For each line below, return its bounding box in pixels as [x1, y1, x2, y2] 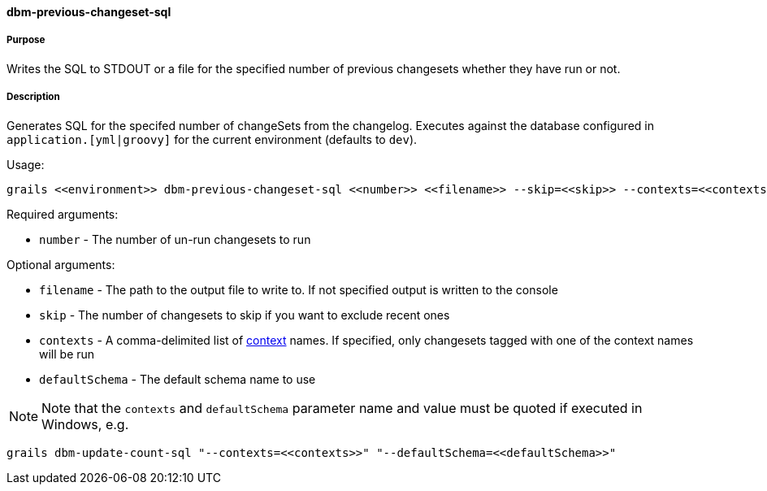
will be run [39, 346, 95, 361]
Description [6, 91, 60, 103]
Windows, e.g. [41, 415, 129, 432]
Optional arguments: [6, 257, 115, 272]
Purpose [6, 34, 45, 46]
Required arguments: [6, 206, 119, 221]
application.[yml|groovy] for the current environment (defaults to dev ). [6, 132, 418, 146]
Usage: [6, 157, 45, 172]
